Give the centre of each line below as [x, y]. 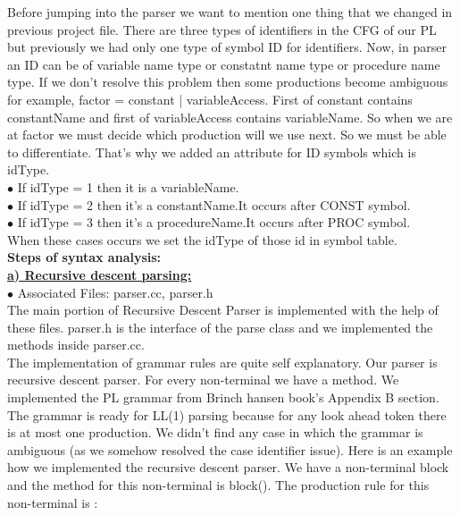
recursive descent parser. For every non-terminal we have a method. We [203, 380]
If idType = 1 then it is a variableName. [128, 186]
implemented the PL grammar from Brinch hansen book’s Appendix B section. [223, 397]
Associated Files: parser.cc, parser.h [115, 292]
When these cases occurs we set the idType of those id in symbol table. [202, 239]
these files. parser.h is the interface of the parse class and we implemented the [220, 327]
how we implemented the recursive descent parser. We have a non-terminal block [228, 467]
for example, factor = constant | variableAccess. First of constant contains [210, 99]
